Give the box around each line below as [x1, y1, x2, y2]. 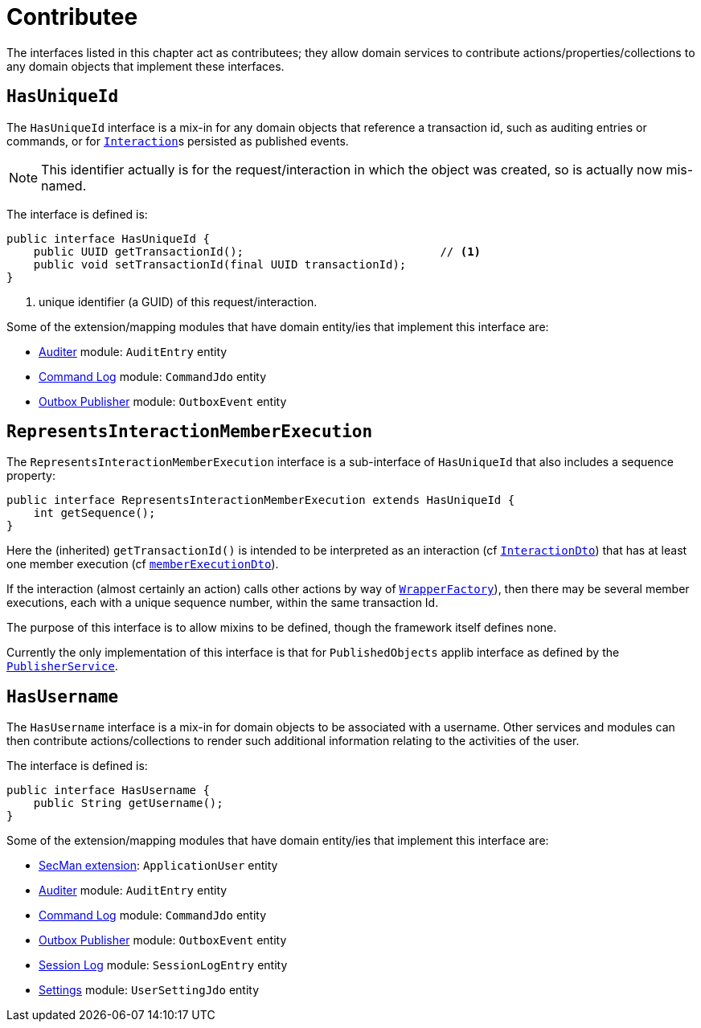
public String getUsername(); [33, 797, 223, 810]
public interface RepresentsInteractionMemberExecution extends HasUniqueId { [6, 494, 515, 507]
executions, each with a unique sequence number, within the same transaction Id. [6, 596, 439, 610]
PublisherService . [6, 659, 118, 674]
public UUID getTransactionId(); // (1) [33, 244, 482, 258]
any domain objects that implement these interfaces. [6, 59, 285, 73]
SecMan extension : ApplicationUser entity [39, 858, 278, 873]
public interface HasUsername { [6, 784, 210, 797]
